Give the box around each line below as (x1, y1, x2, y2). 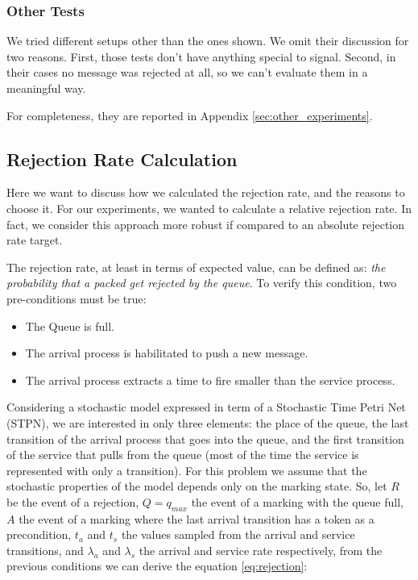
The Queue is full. (25, 317, 114, 334)
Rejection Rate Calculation (6, 146, 238, 171)
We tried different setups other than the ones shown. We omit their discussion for (6, 32, 409, 49)
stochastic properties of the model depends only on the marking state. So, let (6, 478, 387, 494)
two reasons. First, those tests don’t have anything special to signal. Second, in (6, 48, 396, 65)
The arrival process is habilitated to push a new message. (25, 344, 308, 361)
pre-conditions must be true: (6, 290, 147, 307)
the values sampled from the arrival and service (121, 526, 355, 543)
